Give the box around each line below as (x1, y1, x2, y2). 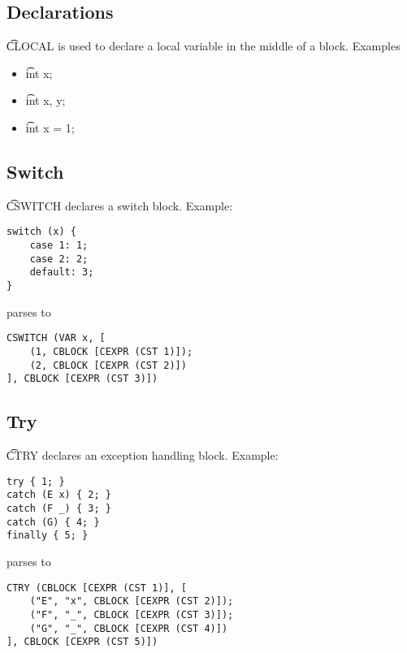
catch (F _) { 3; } (6, 502, 111, 514)
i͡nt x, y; (25, 92, 66, 109)
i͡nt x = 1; (25, 119, 75, 136)
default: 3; (29, 266, 94, 279)
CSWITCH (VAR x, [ (6, 332, 106, 344)
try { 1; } (6, 475, 65, 487)
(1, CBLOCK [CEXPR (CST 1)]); (29, 345, 193, 357)
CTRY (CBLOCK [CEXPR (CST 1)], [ (6, 582, 187, 594)
